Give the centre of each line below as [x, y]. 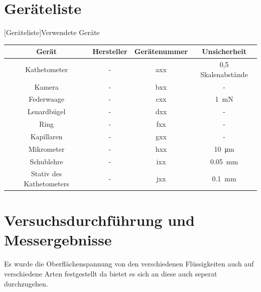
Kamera [46, 86]
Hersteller [110, 51]
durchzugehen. [26, 283]
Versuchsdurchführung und [99, 220]
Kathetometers [46, 183]
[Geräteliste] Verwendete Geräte [52, 32]
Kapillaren [46, 136]
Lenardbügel [46, 111]
